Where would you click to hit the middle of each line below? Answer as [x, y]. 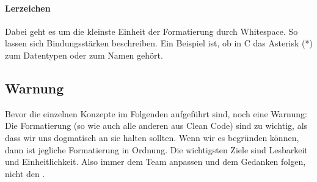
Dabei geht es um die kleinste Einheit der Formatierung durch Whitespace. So [151, 31]
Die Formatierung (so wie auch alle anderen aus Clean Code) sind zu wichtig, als [156, 126]
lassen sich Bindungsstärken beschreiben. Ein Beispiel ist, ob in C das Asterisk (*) [159, 43]
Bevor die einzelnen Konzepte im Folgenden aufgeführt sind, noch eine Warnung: [156, 113]
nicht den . [25, 173]
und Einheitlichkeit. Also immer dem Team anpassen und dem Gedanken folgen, [155, 162]
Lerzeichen [28, 8]
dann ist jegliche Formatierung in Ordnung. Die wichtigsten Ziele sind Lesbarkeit [156, 149]
